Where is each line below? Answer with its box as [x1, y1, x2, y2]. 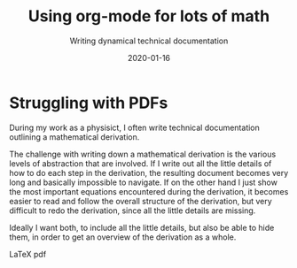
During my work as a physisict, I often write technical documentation [9, 122, 260, 133]
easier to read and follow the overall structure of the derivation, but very [9, 195, 272, 206]
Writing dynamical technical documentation [69, 35, 229, 46]
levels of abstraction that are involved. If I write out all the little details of [9, 157, 272, 169]
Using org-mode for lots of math [27, 6, 270, 27]
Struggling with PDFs [9, 93, 168, 112]
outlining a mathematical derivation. [9, 131, 140, 142]
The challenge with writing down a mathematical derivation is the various [9, 149, 277, 159]
